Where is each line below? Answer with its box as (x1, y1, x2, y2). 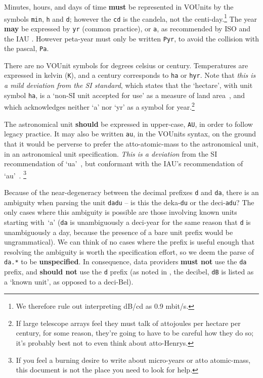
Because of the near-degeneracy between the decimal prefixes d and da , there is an (4, 186, 259, 197)
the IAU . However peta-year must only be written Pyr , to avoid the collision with (4, 33, 259, 43)
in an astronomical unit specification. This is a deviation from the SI (4, 148, 217, 159)
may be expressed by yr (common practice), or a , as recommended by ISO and (4, 23, 251, 33)
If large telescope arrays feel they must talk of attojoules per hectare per (16, 317, 241, 328)
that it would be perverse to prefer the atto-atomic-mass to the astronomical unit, (4, 138, 258, 149)
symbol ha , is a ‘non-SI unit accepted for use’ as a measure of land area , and (4, 89, 245, 100)
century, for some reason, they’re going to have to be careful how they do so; (16, 327, 254, 338)
